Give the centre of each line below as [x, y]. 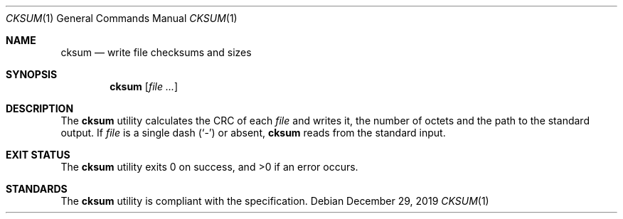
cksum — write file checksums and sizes [156, 52]
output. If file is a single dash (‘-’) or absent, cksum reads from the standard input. [253, 133]
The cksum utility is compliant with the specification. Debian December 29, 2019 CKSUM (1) [275, 201]
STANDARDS [37, 189]
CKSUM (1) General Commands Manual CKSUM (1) [122, 18]
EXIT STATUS [38, 155]
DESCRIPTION [40, 108]
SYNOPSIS [32, 74]
